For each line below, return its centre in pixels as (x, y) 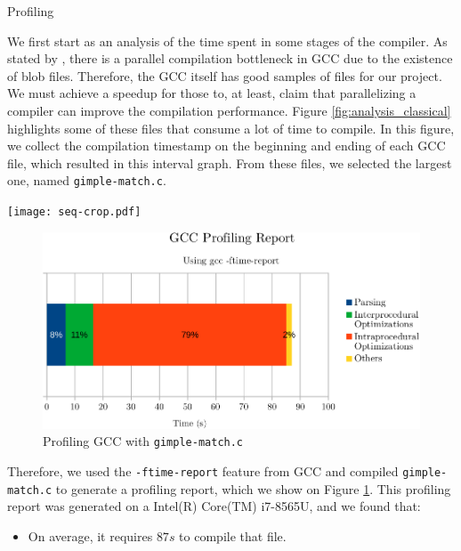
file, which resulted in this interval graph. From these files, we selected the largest (230, 162)
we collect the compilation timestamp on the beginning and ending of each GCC (226, 146)
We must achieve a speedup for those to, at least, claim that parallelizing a (212, 93)
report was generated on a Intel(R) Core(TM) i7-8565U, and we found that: (214, 506)
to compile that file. (233, 535)
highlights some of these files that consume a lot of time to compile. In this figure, (231, 128)
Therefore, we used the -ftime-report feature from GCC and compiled (203, 471)
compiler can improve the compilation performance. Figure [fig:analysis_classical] (229, 110)
